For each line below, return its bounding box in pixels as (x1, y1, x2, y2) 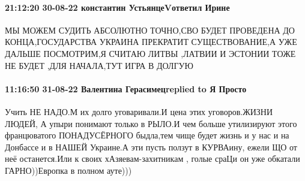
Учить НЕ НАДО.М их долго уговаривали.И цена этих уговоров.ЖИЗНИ (5, 105, 273, 117)
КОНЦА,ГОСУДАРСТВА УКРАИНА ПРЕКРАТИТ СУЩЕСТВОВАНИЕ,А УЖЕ (5, 35, 297, 48)
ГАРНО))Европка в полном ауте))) (5, 164, 132, 176)
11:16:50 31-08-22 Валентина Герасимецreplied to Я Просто (5, 82, 247, 95)
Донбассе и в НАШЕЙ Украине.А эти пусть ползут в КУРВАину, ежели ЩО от (5, 140, 297, 153)
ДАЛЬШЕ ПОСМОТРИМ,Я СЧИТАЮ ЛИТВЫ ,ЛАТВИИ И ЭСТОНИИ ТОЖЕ (5, 47, 296, 59)
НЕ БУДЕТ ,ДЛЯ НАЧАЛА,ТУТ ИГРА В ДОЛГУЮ (5, 59, 193, 71)
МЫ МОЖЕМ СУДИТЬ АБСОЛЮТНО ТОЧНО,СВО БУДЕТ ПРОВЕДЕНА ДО (5, 23, 295, 36)
